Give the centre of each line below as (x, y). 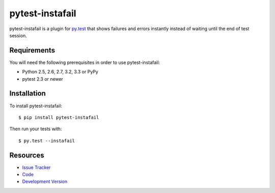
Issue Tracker (36, 167)
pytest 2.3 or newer (43, 79)
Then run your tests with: (36, 129)
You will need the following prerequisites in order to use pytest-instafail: (85, 62)
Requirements (32, 50)
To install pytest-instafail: (36, 106)
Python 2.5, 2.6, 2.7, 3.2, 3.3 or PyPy (60, 72)
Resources (27, 155)
